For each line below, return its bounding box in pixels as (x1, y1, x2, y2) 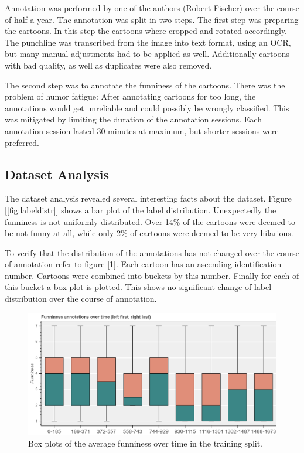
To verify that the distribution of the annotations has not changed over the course (5, 246, 299, 258)
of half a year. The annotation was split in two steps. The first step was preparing (5, 13, 299, 25)
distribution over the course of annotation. (5, 292, 157, 305)
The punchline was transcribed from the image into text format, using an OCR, (5, 36, 291, 48)
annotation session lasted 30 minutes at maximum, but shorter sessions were (5, 124, 279, 137)
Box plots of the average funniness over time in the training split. (28, 437, 263, 449)
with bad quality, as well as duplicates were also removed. (5, 59, 212, 71)
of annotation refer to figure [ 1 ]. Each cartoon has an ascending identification (5, 258, 282, 270)
